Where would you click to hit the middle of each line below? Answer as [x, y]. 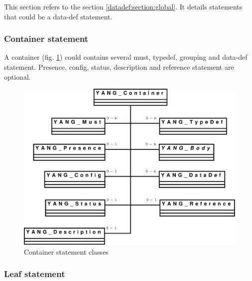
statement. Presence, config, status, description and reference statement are [119, 67]
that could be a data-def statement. [58, 16]
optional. [17, 76]
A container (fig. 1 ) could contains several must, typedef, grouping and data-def [126, 57]
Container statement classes [66, 251]
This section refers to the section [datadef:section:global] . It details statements [123, 6]
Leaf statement [35, 274]
